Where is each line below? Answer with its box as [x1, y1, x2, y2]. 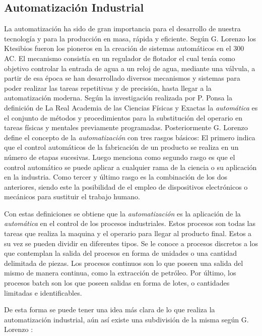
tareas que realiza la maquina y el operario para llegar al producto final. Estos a [4, 228, 252, 239]
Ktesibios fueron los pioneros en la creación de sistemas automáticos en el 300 [4, 43, 244, 53]
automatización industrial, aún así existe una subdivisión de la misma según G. [4, 314, 249, 324]
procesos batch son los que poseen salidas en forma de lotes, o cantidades [4, 277, 230, 288]
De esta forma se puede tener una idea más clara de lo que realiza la [4, 304, 215, 315]
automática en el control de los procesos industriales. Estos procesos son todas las [4, 218, 256, 229]
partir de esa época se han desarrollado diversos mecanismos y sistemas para [4, 73, 240, 83]
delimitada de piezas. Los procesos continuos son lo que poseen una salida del [4, 257, 243, 268]
